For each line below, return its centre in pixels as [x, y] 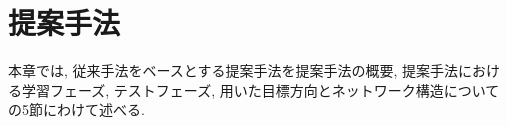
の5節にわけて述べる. [76, 109]
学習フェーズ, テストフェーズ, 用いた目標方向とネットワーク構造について [260, 89]
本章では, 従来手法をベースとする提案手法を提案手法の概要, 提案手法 [233, 70]
